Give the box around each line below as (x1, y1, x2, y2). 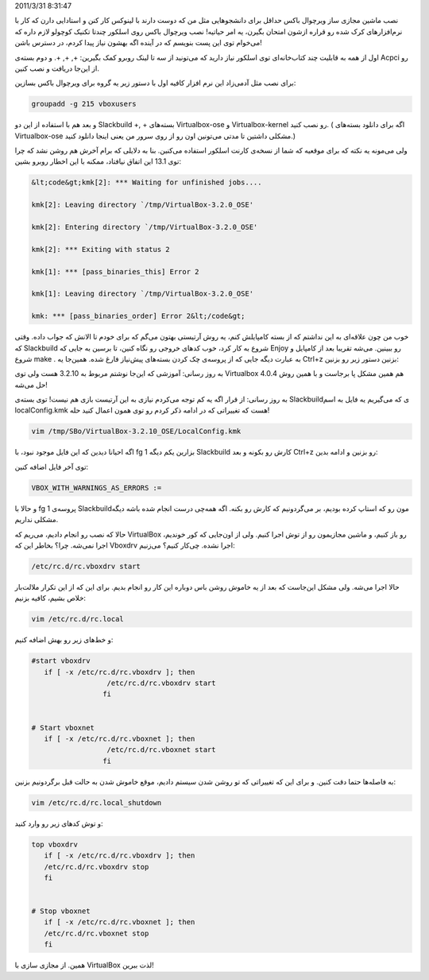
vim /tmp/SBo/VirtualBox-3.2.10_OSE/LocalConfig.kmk (31, 427, 242, 436)
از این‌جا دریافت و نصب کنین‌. (14, 64, 99, 73)
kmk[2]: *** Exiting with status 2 (31, 245, 170, 254)
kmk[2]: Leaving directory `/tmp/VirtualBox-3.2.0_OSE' (31, 200, 254, 210)
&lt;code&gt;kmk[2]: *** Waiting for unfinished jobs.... (31, 178, 262, 187)
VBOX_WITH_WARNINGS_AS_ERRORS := (31, 483, 162, 492)
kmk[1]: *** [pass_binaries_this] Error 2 (31, 267, 199, 276)
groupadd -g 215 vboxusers (31, 99, 137, 109)
